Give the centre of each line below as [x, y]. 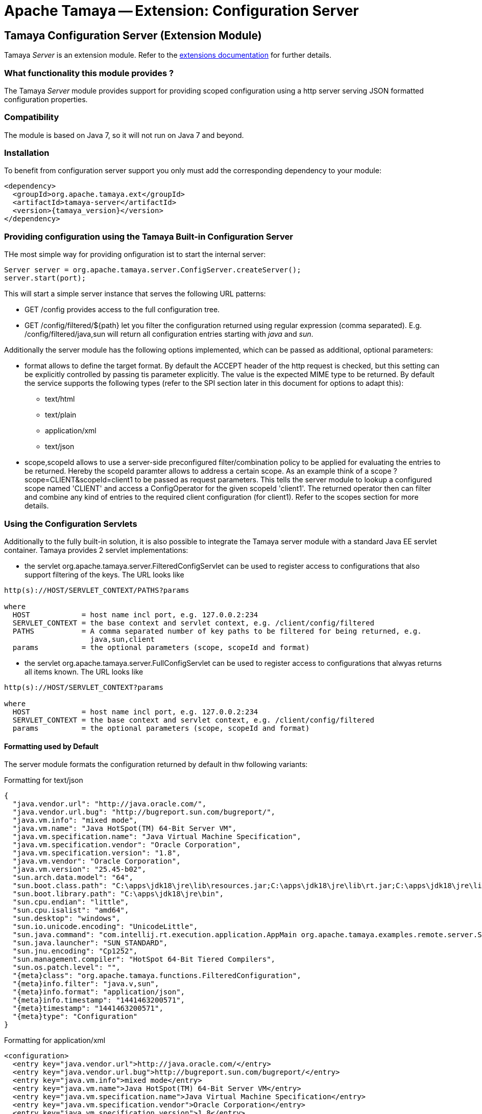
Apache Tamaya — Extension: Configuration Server [182, 11]
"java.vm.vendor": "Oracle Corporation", [97, 861]
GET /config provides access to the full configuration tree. [122, 310]
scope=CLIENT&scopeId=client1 [79, 480]
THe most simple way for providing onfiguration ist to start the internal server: [135, 254]
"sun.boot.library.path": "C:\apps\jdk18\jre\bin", [118, 894]
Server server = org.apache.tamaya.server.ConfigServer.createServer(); [153, 270]
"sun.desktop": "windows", [66, 919]
